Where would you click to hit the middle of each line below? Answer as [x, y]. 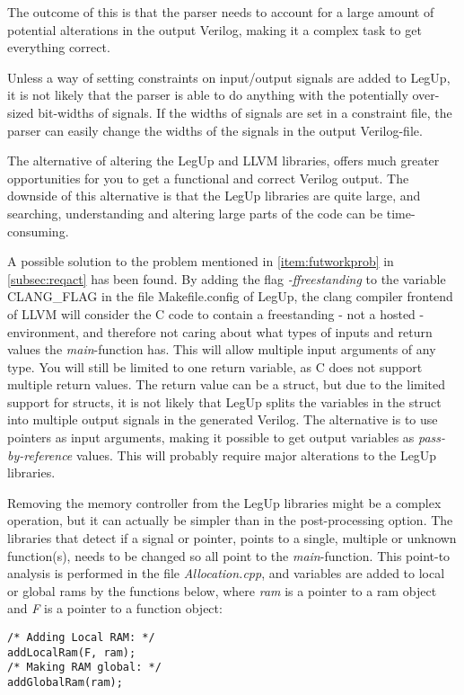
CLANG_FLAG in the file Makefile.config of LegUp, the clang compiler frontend [230, 296]
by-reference [40, 454]
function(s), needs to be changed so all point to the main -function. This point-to [229, 555]
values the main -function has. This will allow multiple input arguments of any [222, 349]
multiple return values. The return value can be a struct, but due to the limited [227, 384]
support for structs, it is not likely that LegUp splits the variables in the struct [224, 401]
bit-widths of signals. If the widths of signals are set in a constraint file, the [245, 112]
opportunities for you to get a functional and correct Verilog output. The [208, 178]
